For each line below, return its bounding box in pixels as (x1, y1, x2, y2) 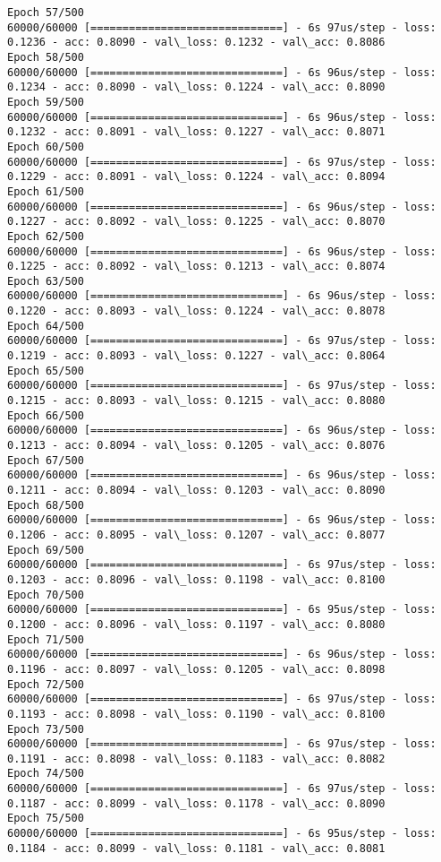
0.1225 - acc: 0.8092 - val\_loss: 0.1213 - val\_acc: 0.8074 (7, 260, 386, 273)
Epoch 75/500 (7, 812, 84, 825)
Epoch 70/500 (7, 588, 84, 601)
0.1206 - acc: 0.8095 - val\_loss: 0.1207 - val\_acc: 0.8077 (7, 528, 386, 541)
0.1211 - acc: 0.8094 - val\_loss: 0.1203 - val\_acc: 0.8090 (7, 484, 386, 496)
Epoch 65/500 (7, 364, 84, 377)
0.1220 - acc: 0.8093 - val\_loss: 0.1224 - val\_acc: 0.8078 (7, 305, 386, 318)
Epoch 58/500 (7, 50, 84, 64)
